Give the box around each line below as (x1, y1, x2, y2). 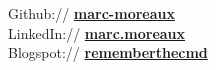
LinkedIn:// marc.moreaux (8, 22, 186, 43)
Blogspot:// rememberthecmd (8, 42, 208, 63)
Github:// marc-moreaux (8, 3, 175, 23)
